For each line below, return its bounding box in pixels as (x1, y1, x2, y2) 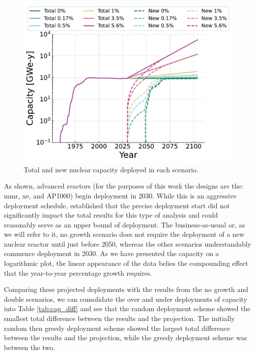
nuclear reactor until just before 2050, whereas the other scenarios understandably (4, 238, 252, 249)
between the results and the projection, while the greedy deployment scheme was (4, 332, 247, 343)
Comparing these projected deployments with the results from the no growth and (4, 284, 249, 294)
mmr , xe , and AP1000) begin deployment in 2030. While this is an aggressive (4, 190, 237, 200)
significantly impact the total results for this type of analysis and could (4, 210, 218, 220)
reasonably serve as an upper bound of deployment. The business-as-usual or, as (4, 219, 245, 229)
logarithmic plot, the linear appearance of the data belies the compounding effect (4, 258, 248, 268)
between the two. (4, 342, 55, 352)
